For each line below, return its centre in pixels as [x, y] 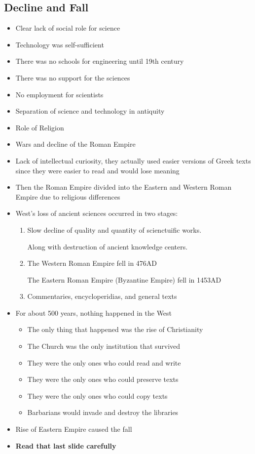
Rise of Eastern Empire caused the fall [74, 429]
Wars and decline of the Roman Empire [75, 144]
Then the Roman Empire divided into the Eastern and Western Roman [124, 187]
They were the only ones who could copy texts [97, 395]
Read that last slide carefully [66, 445]
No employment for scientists [59, 94]
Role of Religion [40, 127]
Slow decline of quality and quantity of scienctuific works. [114, 229]
